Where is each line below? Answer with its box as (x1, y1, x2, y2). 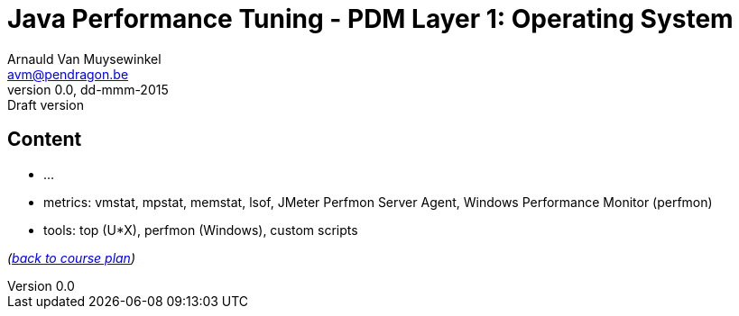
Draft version (7, 96, 84, 113)
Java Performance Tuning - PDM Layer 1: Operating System (7, 4, 734, 34)
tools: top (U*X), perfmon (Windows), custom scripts (43, 221, 358, 238)
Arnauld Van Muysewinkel (7, 50, 162, 67)
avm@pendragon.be (7, 66, 129, 82)
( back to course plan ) (7, 249, 136, 266)
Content (7, 128, 82, 151)
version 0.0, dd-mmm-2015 (7, 81, 169, 97)
